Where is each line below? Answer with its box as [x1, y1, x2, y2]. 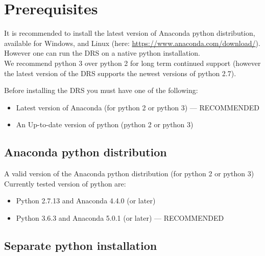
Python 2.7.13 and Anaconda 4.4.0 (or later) [16, 195, 156, 206]
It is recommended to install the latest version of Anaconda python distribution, [4, 28, 255, 38]
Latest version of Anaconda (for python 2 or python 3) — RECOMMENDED [16, 102, 259, 112]
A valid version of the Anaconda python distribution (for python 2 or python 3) [4, 168, 254, 179]
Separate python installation [4, 237, 157, 253]
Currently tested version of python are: [4, 178, 126, 189]
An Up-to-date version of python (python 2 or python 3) [16, 119, 194, 130]
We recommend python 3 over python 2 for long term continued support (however [4, 57, 261, 68]
